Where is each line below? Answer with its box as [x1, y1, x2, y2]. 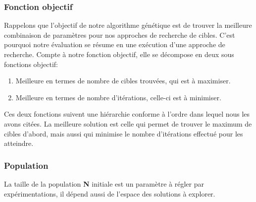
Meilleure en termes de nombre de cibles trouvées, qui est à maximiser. [15, 75, 231, 86]
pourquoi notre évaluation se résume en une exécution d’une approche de [4, 39, 225, 50]
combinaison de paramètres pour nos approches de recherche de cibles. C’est [4, 29, 235, 40]
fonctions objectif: [4, 59, 58, 69]
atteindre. [4, 138, 34, 148]
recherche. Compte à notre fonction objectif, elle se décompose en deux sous [4, 49, 234, 59]
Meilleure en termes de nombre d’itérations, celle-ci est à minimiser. [15, 92, 221, 102]
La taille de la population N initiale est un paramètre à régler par [4, 178, 204, 189]
